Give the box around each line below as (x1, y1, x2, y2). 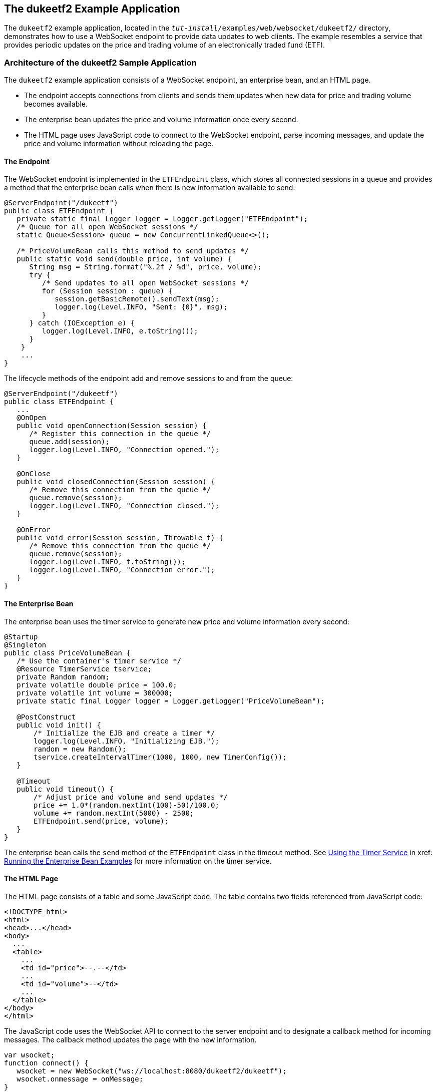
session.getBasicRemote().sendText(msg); (55, 295, 219, 303)
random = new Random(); (34, 745, 127, 753)
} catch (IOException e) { (29, 319, 135, 327)
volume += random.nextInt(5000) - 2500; (34, 809, 194, 817)
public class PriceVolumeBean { (4, 648, 131, 657)
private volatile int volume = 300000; (17, 688, 173, 697)
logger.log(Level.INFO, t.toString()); (29, 558, 186, 566)
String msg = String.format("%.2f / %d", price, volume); (29, 263, 262, 271)
